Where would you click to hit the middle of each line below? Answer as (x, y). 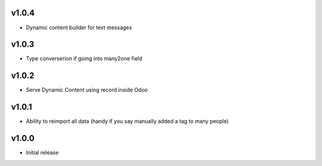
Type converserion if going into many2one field (84, 59)
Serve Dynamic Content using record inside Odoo (87, 90)
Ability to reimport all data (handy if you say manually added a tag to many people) (127, 121)
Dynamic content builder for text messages (79, 27)
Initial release (42, 153)
